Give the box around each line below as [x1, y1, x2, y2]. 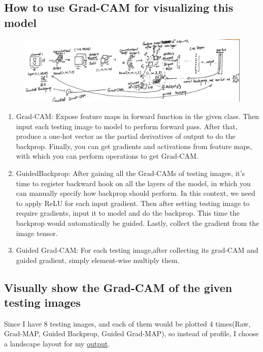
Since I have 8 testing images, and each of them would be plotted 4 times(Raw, [4, 318, 251, 329]
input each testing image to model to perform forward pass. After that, [16, 121, 238, 131]
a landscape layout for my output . [4, 338, 110, 349]
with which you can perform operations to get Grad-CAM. [16, 151, 199, 161]
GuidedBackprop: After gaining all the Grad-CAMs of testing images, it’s [16, 167, 245, 178]
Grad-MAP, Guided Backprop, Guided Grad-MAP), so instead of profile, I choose [4, 328, 259, 339]
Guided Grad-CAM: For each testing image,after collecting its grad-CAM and [16, 245, 258, 255]
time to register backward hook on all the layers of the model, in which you [16, 178, 251, 188]
